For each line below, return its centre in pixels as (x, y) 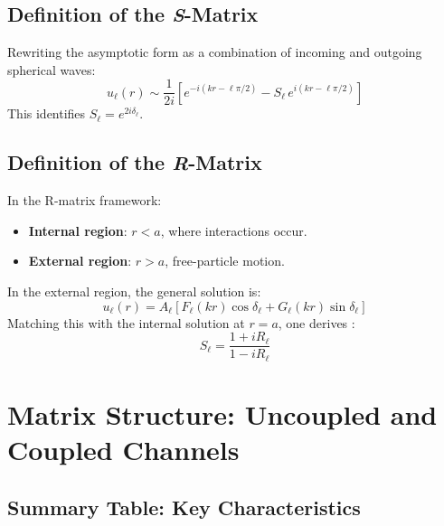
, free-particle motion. (225, 261)
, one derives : (316, 322)
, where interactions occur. (234, 230)
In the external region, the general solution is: (134, 291)
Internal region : (78, 230)
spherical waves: (52, 69)
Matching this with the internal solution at (126, 322)
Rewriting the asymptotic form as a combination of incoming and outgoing (215, 52)
